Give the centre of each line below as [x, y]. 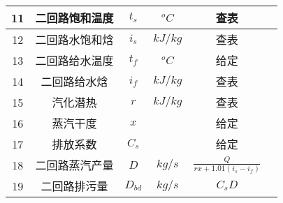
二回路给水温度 [74, 60]
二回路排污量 [74, 186]
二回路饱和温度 [74, 18]
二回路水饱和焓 [74, 39]
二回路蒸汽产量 [74, 165]
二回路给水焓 [74, 81]
